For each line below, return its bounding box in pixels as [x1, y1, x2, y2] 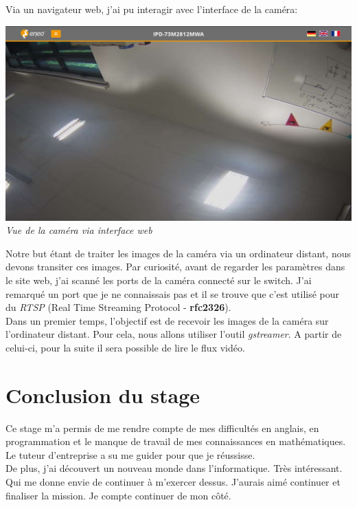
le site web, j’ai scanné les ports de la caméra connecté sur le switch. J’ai [5, 272, 312, 287]
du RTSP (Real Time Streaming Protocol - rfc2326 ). [5, 300, 231, 314]
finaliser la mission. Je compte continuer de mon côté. [5, 488, 231, 502]
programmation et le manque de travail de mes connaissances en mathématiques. [5, 434, 346, 449]
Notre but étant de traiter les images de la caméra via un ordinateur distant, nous [5, 246, 351, 260]
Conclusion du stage [5, 380, 200, 409]
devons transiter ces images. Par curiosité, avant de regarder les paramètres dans [5, 259, 345, 274]
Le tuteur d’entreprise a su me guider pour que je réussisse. [5, 447, 255, 462]
